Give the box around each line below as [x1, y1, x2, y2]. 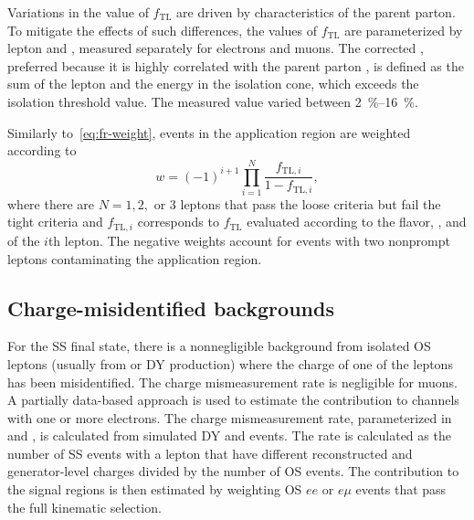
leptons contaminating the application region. [7, 249, 262, 268]
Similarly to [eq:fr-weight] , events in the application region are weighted [7, 122, 411, 142]
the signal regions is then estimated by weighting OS [7, 480, 302, 499]
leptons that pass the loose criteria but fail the [180, 194, 441, 213]
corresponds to [137, 212, 219, 231]
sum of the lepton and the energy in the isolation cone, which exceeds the [7, 74, 419, 93]
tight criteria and [7, 212, 103, 231]
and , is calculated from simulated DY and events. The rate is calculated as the [7, 426, 451, 445]
